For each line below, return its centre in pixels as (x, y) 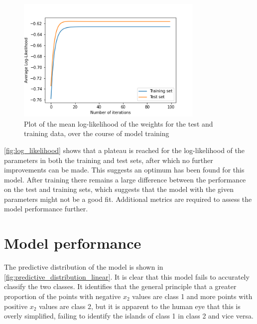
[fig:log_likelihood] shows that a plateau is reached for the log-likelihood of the (124, 150)
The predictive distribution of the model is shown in (84, 267)
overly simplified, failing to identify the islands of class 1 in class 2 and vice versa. (129, 316)
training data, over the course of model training (97, 133)
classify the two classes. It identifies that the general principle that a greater (120, 286)
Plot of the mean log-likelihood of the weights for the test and (119, 123)
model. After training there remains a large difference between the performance (125, 179)
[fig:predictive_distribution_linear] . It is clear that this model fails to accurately (127, 276)
